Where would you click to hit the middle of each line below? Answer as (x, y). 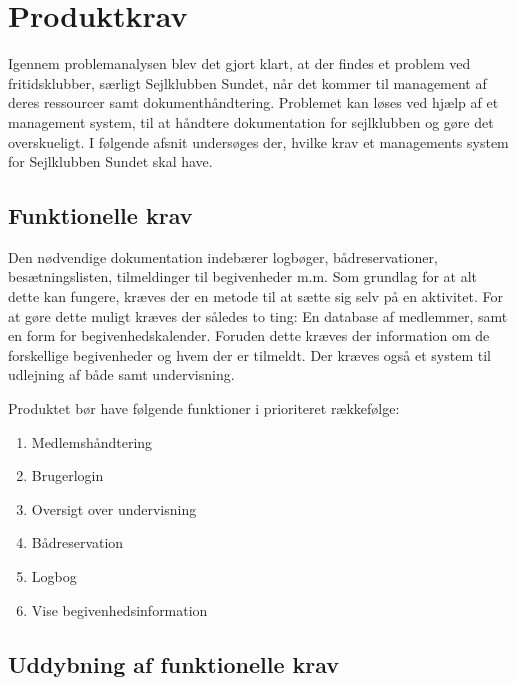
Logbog (54, 576)
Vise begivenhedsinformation (119, 609)
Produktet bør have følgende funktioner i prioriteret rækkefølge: (204, 408)
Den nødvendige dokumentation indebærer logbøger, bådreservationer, (223, 256)
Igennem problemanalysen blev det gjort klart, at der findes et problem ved (239, 63)
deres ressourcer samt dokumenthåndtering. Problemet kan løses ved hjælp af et (253, 102)
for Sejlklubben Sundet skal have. (110, 161)
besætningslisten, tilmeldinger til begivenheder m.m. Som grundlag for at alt (243, 276)
